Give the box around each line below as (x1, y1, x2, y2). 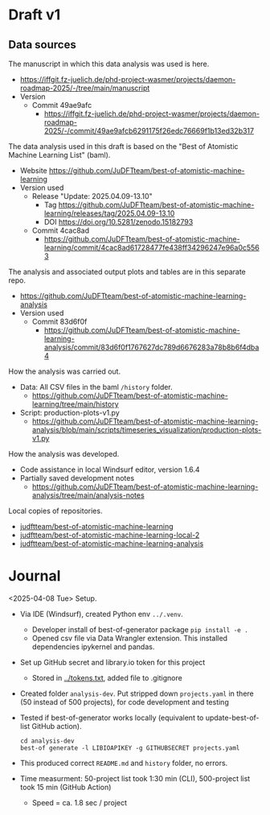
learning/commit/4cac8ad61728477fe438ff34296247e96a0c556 (43, 243, 260, 252)
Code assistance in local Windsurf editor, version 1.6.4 (19, 465, 200, 474)
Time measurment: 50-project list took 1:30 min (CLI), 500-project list (19, 773, 251, 783)
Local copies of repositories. (8, 506, 103, 515)
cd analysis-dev (19, 737, 75, 745)
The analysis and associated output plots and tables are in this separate (8, 267, 247, 276)
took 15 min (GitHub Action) (19, 782, 112, 792)
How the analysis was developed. (8, 449, 120, 458)
